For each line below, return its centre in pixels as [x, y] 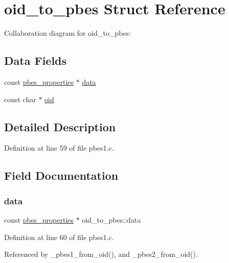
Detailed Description [60, 126]
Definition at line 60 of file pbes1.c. [59, 237]
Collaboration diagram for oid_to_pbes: [67, 33]
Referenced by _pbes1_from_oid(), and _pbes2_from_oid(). [101, 254]
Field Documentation [61, 175]
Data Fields [36, 61]
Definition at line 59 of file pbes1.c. [59, 148]
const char [20, 99]
